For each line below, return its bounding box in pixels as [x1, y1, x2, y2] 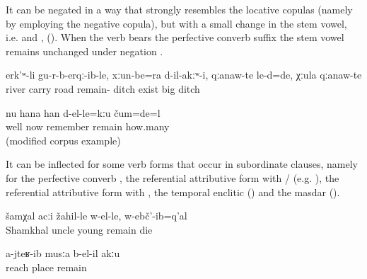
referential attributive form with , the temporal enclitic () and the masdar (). [6, 184, 340, 199]
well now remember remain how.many [6, 119, 170, 134]
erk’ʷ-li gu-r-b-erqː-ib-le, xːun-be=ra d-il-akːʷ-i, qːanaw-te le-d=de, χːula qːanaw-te [6, 67, 362, 82]
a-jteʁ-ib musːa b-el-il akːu [6, 246, 120, 261]
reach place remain [6, 259, 87, 274]
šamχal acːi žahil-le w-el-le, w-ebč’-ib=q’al [6, 208, 187, 223]
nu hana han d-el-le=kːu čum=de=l [6, 105, 161, 120]
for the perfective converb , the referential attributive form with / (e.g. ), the [6, 170, 339, 185]
